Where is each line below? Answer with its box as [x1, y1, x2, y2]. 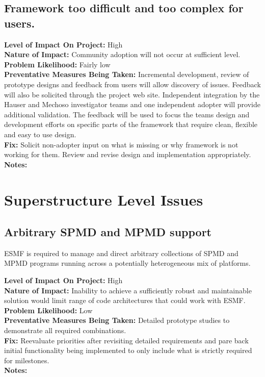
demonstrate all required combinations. [4, 325, 126, 336]
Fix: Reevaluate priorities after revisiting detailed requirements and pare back [4, 335, 249, 345]
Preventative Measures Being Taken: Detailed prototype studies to [4, 315, 230, 325]
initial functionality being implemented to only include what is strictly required [4, 345, 252, 356]
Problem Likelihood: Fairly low [4, 59, 111, 69]
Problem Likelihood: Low [4, 305, 93, 315]
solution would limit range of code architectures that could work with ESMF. [4, 295, 246, 306]
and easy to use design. [4, 129, 76, 139]
